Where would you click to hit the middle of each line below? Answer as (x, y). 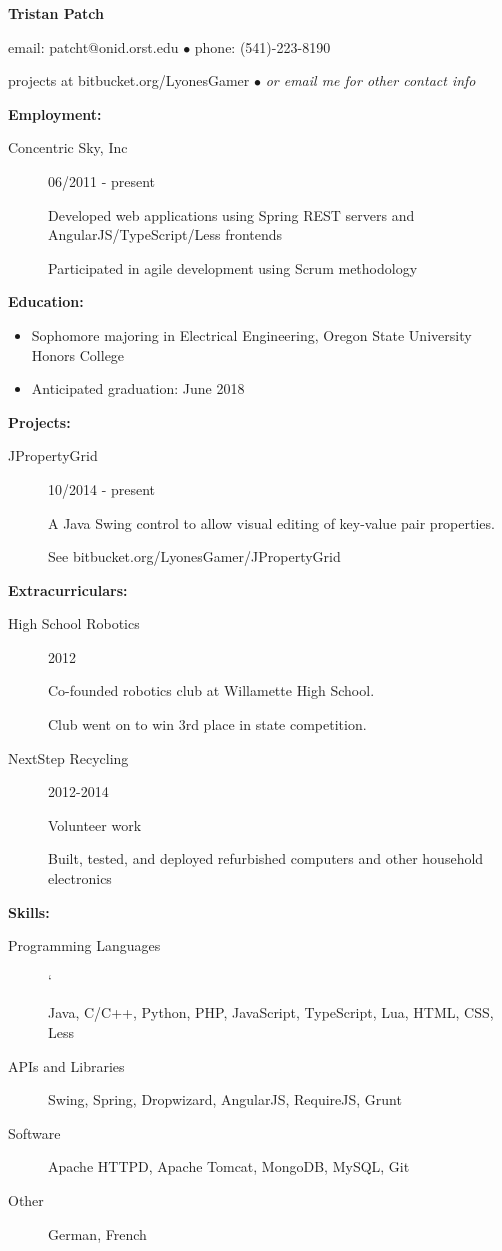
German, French (97, 1233)
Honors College (78, 354)
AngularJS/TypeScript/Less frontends (165, 234)
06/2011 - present (102, 180)
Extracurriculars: (68, 589)
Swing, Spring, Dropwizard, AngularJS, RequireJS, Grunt (225, 1099)
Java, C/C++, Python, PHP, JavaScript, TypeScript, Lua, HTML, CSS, (271, 1012)
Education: (46, 301)
